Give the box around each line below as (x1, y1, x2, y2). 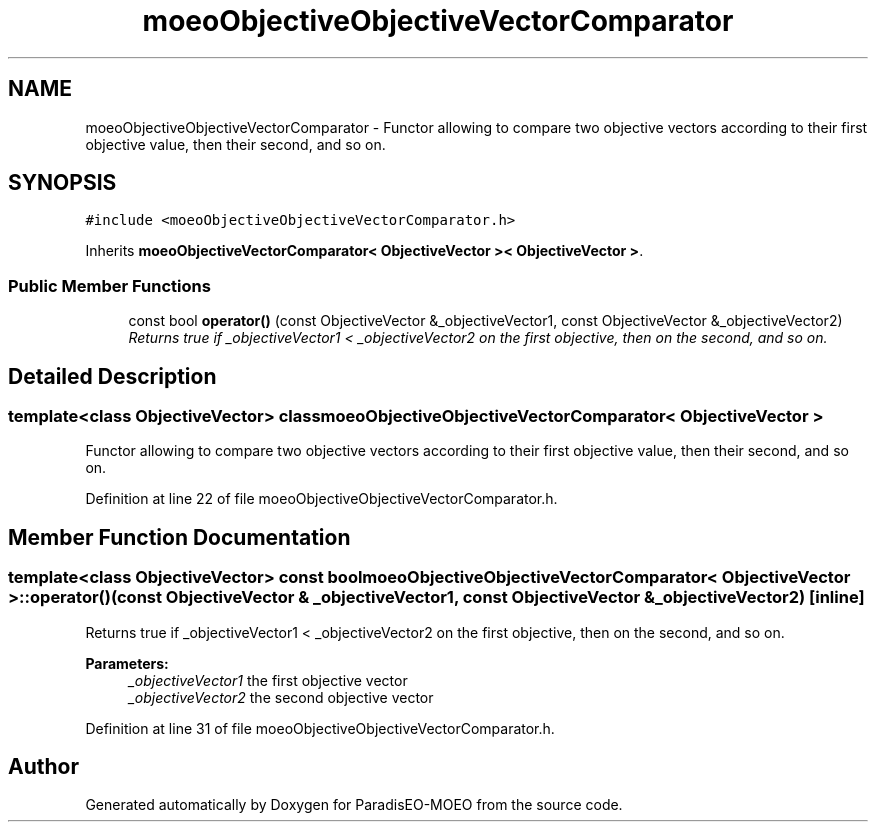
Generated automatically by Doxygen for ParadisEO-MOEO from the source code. (85, 796, 623, 814)
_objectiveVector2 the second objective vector (128, 688, 434, 706)
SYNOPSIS (8, 170, 117, 196)
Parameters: (85, 654, 169, 672)
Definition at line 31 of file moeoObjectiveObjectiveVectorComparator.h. (85, 719, 555, 737)
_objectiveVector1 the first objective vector (128, 671, 408, 689)
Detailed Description (8, 363, 217, 389)
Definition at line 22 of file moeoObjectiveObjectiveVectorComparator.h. (85, 490, 558, 508)
